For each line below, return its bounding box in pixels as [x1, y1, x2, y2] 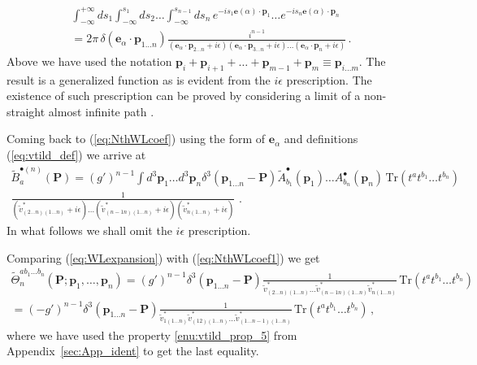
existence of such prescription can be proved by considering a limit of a [7, 87, 361, 104]
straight [7, 102, 46, 119]
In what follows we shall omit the [7, 222, 172, 239]
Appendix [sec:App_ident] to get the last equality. [7, 342, 259, 359]
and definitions [284, 130, 358, 147]
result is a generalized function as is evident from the [7, 71, 271, 88]
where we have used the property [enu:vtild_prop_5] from [7, 326, 297, 343]
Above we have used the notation [7, 52, 172, 69]
